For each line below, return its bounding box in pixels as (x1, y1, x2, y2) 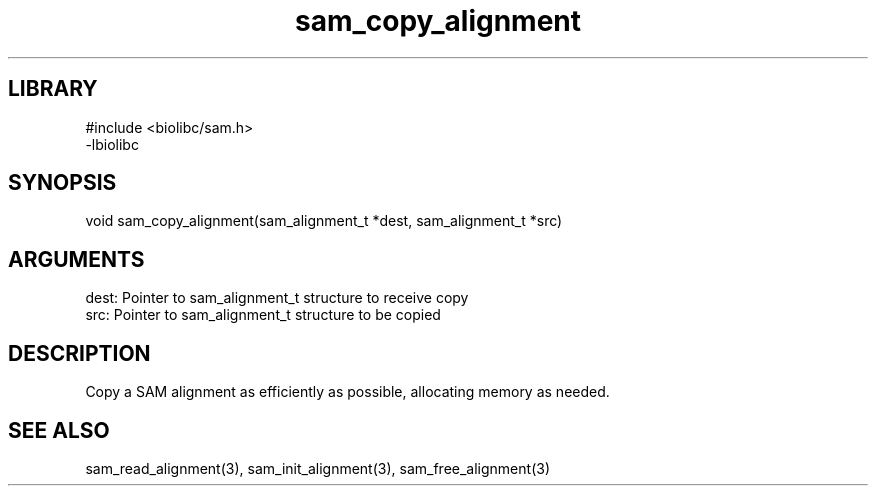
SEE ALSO (8, 417, 110, 443)
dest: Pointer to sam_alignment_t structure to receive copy (85, 289, 469, 307)
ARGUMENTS (8, 246, 145, 272)
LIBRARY (8, 76, 98, 102)
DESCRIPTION (8, 340, 151, 366)
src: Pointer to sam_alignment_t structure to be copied (85, 306, 441, 324)
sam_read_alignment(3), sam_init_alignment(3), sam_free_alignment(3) (85, 459, 550, 477)
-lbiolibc (85, 135, 139, 153)
